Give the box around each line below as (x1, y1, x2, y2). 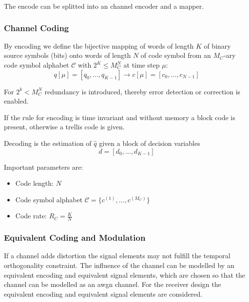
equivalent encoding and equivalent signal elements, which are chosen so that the (4, 269, 245, 280)
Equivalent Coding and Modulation (4, 231, 146, 244)
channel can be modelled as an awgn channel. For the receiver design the (4, 279, 221, 289)
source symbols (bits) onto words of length (4, 50, 131, 60)
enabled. (4, 96, 29, 106)
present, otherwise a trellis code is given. (4, 122, 125, 132)
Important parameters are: (4, 161, 83, 172)
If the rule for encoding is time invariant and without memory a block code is (4, 112, 235, 122)
